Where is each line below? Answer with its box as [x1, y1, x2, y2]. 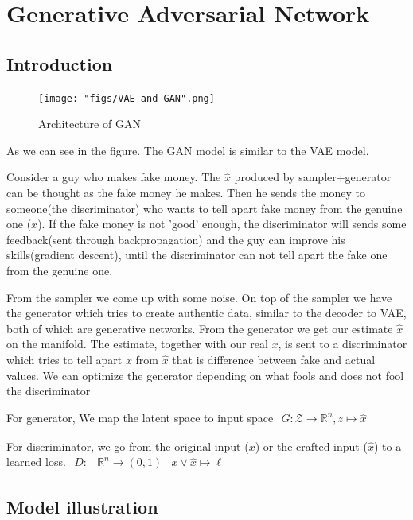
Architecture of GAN [38, 115, 141, 132]
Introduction [6, 51, 113, 76]
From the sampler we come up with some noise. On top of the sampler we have [6, 289, 392, 305]
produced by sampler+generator [234, 169, 392, 185]
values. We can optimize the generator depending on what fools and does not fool [6, 367, 404, 383]
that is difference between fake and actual [172, 351, 376, 367]
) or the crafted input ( [255, 437, 368, 454]
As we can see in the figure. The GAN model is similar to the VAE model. [6, 142, 369, 158]
